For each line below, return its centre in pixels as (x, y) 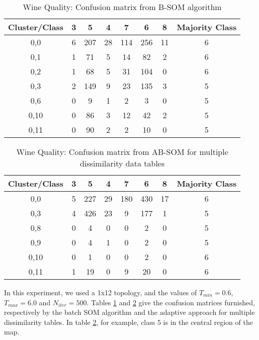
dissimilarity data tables (122, 163)
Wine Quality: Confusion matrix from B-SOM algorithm (122, 7)
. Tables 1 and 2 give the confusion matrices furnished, (171, 302)
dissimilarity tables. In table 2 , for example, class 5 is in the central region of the (128, 322)
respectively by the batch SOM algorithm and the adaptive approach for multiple (129, 312)
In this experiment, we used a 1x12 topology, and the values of (101, 292)
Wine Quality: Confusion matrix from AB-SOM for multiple (122, 152)
